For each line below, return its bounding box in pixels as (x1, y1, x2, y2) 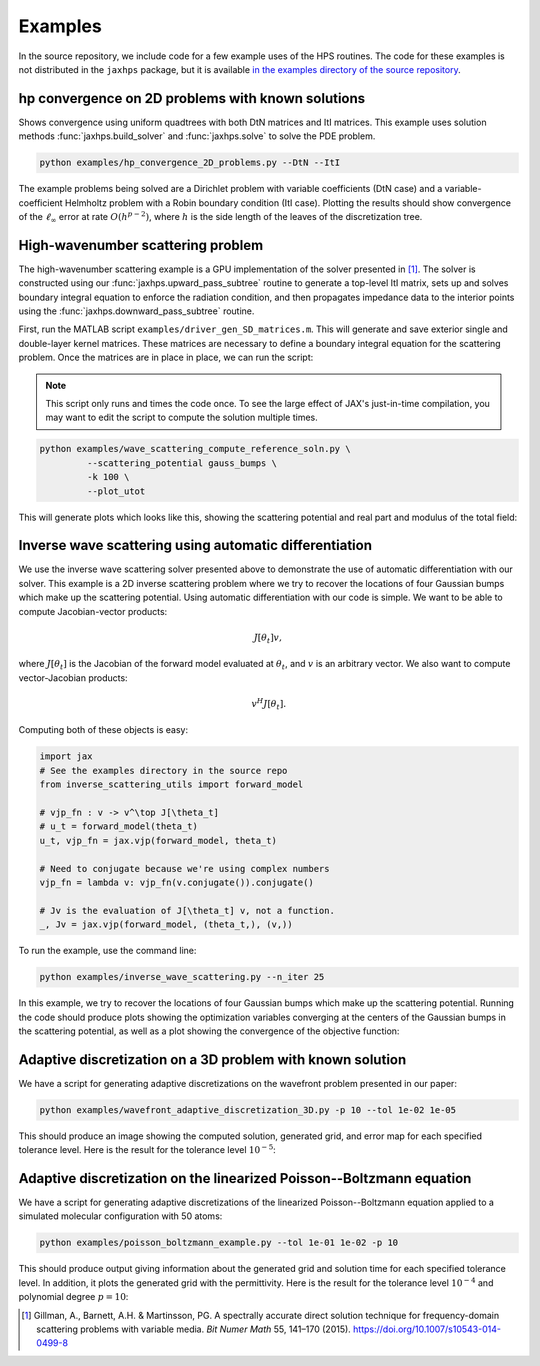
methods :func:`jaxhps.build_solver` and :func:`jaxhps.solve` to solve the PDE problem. (18, 130, 376, 142)
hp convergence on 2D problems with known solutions (18, 90, 366, 107)
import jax (39, 751, 93, 762)
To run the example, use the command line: (18, 945, 197, 957)
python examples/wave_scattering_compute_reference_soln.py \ (39, 443, 351, 455)
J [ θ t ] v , (253, 631, 283, 645)
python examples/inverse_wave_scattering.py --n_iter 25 (39, 971, 325, 983)
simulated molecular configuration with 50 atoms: (18, 1210, 223, 1222)
